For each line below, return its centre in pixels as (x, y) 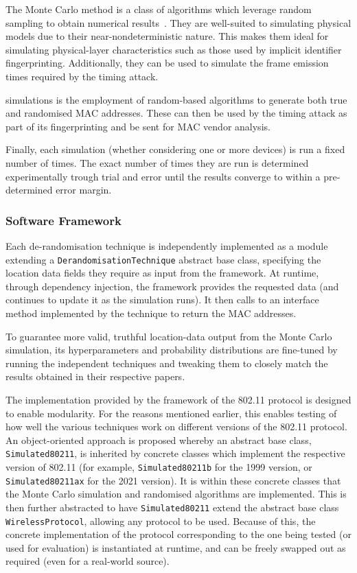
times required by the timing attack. (82, 76)
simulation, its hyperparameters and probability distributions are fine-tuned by (172, 350)
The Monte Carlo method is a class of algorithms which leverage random (159, 9)
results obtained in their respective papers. (95, 376)
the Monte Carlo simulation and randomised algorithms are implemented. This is (176, 494)
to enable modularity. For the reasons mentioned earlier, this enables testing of (171, 413)
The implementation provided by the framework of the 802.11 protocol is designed (178, 399)
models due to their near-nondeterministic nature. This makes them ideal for (167, 36)
